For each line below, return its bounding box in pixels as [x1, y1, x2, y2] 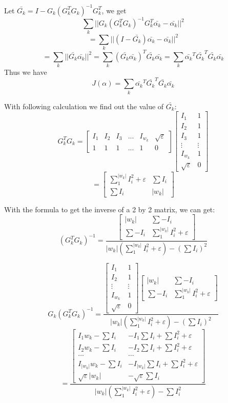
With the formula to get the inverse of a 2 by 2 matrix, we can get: [4, 204, 215, 214]
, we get [101, 5, 127, 15]
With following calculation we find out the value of [4, 100, 164, 111]
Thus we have [4, 66, 47, 77]
